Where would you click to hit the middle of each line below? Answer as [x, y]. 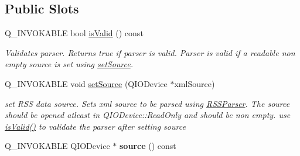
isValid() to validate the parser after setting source [95, 126]
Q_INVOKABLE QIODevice [57, 146]
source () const [148, 146]
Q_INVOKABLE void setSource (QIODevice [86, 83]
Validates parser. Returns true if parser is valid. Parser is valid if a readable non [150, 52]
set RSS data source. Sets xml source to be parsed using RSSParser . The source [147, 103]
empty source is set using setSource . [69, 64]
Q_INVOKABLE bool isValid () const [74, 33]
